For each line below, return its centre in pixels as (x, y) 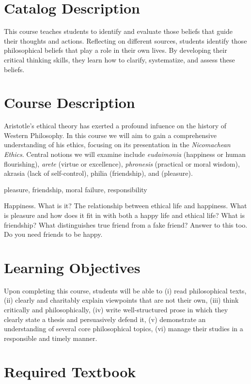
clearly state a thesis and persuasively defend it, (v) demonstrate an (105, 319)
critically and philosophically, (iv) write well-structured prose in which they (116, 310)
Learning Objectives (72, 267)
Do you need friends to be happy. (53, 234)
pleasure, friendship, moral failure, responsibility (76, 189)
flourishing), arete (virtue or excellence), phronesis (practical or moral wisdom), (122, 163)
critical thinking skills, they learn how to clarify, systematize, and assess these (119, 59)
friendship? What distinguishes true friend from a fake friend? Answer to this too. (126, 224)
